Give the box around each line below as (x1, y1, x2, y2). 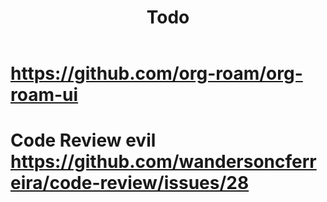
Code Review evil (10, 129, 157, 152)
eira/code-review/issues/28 (10, 172, 250, 195)
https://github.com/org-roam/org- (10, 62, 303, 85)
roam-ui (10, 84, 79, 106)
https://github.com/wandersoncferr (10, 151, 317, 173)
